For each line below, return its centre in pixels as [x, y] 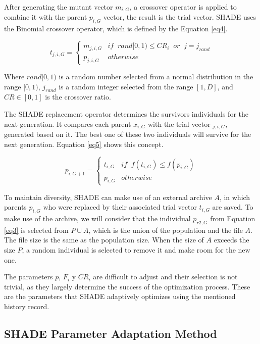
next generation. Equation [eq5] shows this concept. [84, 144]
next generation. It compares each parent [68, 124]
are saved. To [233, 207]
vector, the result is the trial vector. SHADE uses [180, 17]
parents [15, 207]
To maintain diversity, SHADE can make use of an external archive [108, 197]
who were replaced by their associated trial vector [120, 207]
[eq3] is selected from [36, 230]
